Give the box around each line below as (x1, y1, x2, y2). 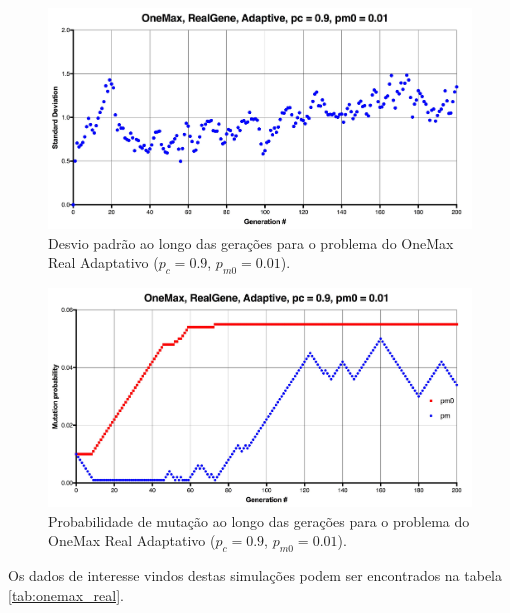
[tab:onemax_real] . (8, 584, 124, 605)
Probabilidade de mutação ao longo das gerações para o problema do (48, 510, 470, 531)
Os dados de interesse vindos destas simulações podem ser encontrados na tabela (8, 565, 503, 586)
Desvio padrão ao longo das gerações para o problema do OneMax (48, 232, 454, 253)
